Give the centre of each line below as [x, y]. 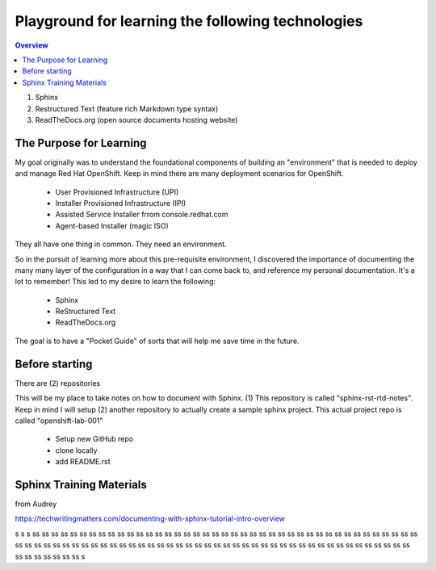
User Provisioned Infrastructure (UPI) [117, 192]
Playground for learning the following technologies [189, 21]
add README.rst [83, 462]
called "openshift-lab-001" [59, 421]
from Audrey [36, 504]
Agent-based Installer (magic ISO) [112, 225]
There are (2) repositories [58, 383]
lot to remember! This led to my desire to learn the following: [115, 282]
